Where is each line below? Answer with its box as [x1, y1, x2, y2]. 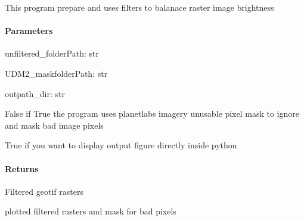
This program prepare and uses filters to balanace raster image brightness [5, 1, 274, 13]
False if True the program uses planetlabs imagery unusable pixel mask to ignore [5, 107, 299, 120]
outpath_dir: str [5, 87, 65, 99]
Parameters [5, 24, 53, 37]
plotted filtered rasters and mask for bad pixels [5, 205, 176, 217]
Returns [5, 162, 39, 175]
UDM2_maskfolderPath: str [5, 67, 108, 79]
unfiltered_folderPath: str [5, 47, 99, 60]
